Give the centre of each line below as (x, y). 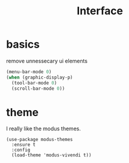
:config (21, 150)
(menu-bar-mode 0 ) (29, 72)
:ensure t (23, 145)
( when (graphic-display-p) (40, 77)
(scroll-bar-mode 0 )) (38, 88)
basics (23, 44)
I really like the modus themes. (44, 128)
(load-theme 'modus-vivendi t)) (52, 155)
